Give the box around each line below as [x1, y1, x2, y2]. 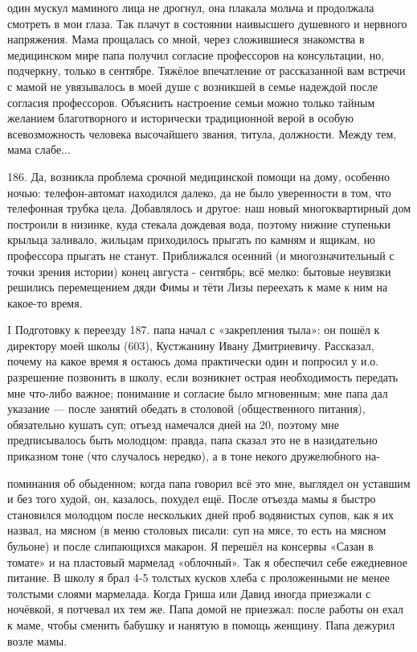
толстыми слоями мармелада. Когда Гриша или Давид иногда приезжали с [7, 584, 371, 601]
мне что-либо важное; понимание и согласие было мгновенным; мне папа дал [7, 384, 388, 401]
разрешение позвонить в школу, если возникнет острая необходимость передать [7, 369, 399, 386]
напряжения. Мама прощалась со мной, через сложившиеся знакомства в [7, 31, 365, 47]
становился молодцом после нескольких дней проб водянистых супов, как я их [7, 506, 395, 522]
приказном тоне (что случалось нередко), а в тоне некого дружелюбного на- [7, 448, 380, 464]
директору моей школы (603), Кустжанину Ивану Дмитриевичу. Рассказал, [7, 336, 374, 353]
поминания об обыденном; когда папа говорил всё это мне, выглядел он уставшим [7, 474, 411, 491]
